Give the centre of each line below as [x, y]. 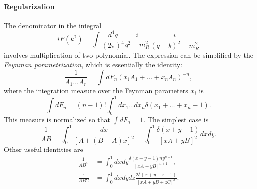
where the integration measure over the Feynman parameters [96, 90]
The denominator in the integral [53, 25]
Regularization [29, 6]
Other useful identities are [43, 149]
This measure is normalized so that [57, 119]
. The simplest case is [176, 119]
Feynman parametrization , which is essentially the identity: [93, 64]
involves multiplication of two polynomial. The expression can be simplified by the [128, 55]
